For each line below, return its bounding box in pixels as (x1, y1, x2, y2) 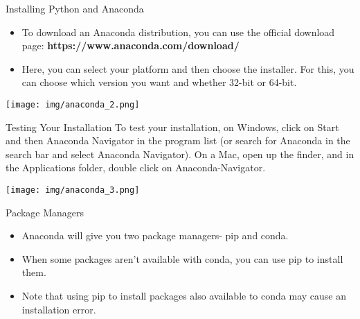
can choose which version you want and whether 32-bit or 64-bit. (21, 75, 297, 89)
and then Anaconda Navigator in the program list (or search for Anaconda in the (6, 133, 350, 148)
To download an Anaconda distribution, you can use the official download (21, 24, 335, 39)
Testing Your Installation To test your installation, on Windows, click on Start (6, 119, 339, 134)
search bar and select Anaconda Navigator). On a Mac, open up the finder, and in (6, 146, 354, 161)
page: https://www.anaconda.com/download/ (21, 38, 240, 53)
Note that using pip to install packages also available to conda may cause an (21, 288, 346, 303)
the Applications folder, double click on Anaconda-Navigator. (6, 160, 266, 175)
